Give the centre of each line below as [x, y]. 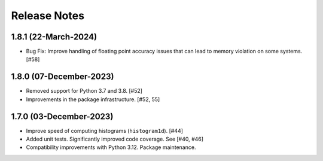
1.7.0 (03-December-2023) [62, 116]
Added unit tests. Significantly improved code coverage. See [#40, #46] [115, 139]
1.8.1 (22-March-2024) [54, 37]
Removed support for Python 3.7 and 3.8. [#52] [84, 91]
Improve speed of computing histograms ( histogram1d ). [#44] [105, 130]
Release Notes [48, 16]
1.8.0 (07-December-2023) [63, 77]
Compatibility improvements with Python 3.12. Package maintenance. [111, 147]
